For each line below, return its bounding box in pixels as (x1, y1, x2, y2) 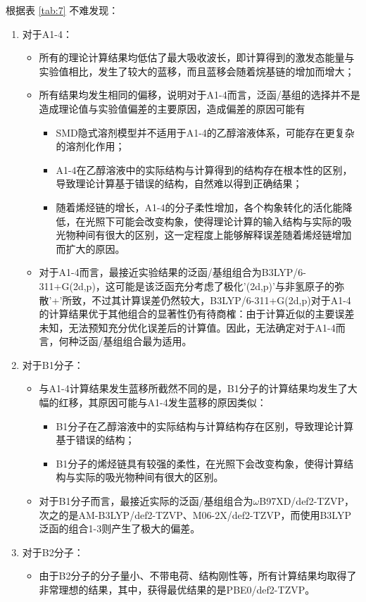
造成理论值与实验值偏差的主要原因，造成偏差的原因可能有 (39, 101, 305, 115)
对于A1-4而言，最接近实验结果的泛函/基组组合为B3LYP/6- (39, 265, 306, 280)
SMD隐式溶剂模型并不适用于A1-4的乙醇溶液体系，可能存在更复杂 (56, 125, 355, 139)
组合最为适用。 (122, 334, 192, 349)
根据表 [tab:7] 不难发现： (6, 3, 119, 17)
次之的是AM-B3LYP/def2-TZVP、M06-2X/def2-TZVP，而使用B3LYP (39, 507, 351, 522)
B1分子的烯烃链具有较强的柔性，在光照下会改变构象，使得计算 (56, 456, 344, 470)
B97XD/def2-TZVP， (259, 494, 354, 508)
